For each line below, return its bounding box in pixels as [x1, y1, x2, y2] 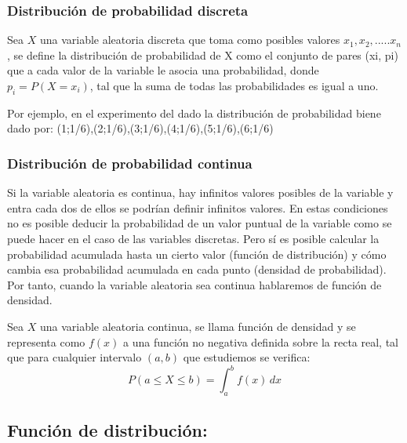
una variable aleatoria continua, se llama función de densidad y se [39, 318, 356, 334]
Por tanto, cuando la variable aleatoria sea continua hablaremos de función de [7, 276, 382, 292]
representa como [7, 333, 85, 350]
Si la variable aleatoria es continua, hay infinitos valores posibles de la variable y [7, 184, 394, 201]
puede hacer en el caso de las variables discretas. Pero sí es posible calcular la [7, 230, 380, 246]
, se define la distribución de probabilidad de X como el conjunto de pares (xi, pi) [7, 46, 398, 63]
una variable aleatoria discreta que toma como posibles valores [39, 31, 340, 48]
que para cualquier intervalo [7, 349, 142, 365]
